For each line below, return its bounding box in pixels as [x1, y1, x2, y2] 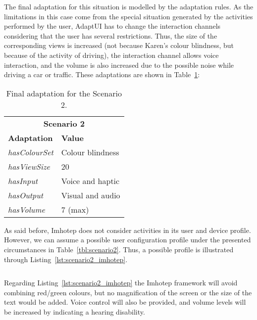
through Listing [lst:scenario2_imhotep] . [4, 254, 128, 264]
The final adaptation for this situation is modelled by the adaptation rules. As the [4, 1, 254, 11]
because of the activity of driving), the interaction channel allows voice [4, 49, 219, 60]
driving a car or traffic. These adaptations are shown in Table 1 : [4, 69, 200, 80]
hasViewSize [8, 160, 50, 172]
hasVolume [8, 203, 45, 215]
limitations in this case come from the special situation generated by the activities [4, 11, 253, 21]
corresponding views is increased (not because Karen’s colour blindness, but [4, 40, 234, 50]
